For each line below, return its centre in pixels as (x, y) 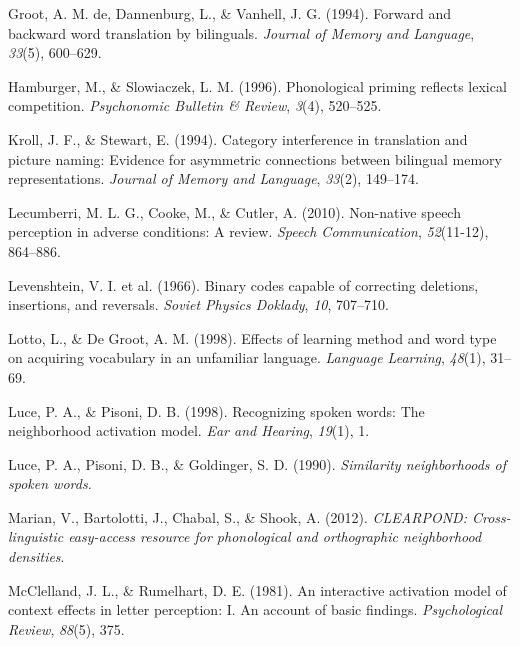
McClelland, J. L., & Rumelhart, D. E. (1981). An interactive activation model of (257, 589)
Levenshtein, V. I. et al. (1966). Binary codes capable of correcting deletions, (243, 284)
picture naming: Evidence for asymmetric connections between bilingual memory (255, 158)
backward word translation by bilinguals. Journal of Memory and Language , (241, 32)
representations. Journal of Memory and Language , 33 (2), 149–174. (213, 178)
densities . (36, 556)
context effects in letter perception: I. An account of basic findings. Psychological (255, 609)
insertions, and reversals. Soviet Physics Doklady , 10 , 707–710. (198, 304)
